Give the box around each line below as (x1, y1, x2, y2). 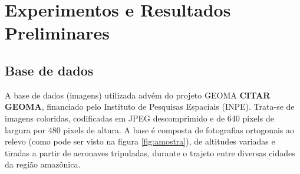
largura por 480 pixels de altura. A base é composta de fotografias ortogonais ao (5, 123, 295, 136)
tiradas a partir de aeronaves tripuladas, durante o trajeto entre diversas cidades (5, 146, 295, 159)
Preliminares (5, 21, 110, 45)
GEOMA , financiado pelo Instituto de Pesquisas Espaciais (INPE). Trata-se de (5, 100, 295, 113)
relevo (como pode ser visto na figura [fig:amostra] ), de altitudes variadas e (5, 135, 275, 147)
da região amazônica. (5, 158, 81, 170)
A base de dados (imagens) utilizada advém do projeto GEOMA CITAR (5, 88, 271, 101)
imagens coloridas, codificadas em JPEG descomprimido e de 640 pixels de (5, 111, 274, 124)
